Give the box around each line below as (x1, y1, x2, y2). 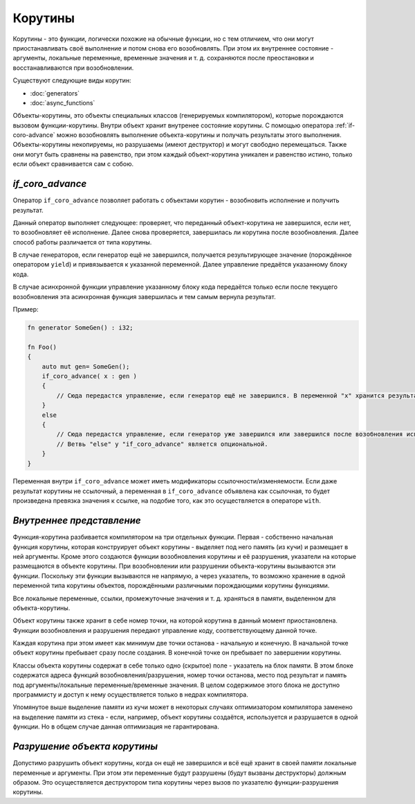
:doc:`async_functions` (30, 98, 95, 107)
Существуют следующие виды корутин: (12, 76, 131, 84)
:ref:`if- (335, 121, 356, 129)
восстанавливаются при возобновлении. (12, 63, 134, 72)
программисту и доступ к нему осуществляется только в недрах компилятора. (12, 690, 249, 699)
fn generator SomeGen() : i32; (27, 324, 134, 332)
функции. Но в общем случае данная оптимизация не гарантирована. (12, 722, 219, 731)
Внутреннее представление (12, 515, 141, 526)
